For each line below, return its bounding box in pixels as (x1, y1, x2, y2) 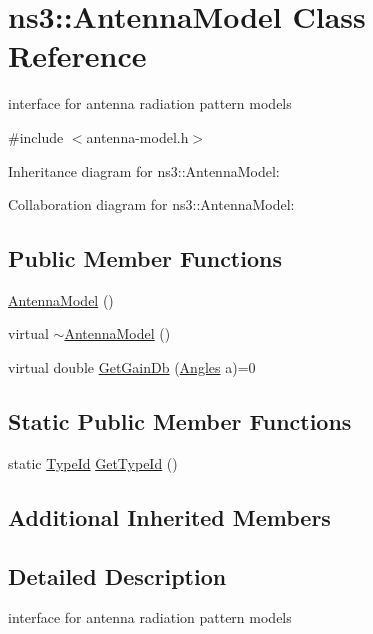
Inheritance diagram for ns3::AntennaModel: (8, 160, 280, 181)
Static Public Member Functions (8, 406, 352, 437)
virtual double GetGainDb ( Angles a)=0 (8, 357, 256, 378)
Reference (8, 35, 147, 76)
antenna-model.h (86, 126, 189, 147)
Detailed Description (8, 560, 227, 591)
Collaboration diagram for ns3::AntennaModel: (8, 194, 295, 215)
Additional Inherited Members (8, 501, 331, 532)
